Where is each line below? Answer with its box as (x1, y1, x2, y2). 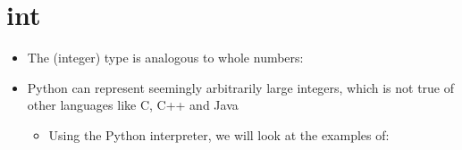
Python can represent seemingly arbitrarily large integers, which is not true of (27, 78, 455, 96)
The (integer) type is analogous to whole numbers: (27, 48, 304, 67)
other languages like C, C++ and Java (27, 96, 239, 114)
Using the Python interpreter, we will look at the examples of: (48, 125, 390, 144)
